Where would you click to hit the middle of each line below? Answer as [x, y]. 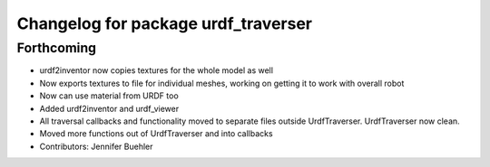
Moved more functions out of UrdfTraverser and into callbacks [156, 134]
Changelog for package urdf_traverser [165, 23]
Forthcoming [57, 48]
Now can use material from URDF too [109, 96]
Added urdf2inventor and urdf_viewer [109, 108]
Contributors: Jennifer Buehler [96, 146]
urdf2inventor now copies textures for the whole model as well [157, 70]
